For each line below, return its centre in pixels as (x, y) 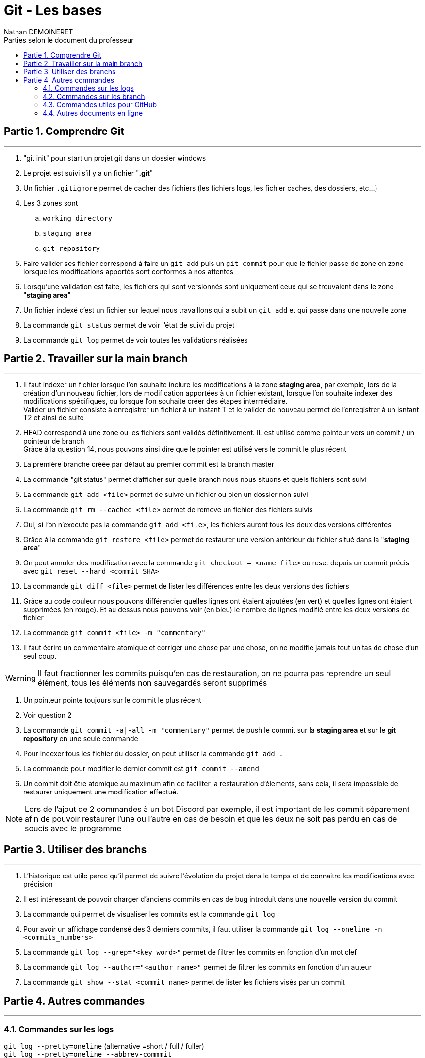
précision (38, 884)
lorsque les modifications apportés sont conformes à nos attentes (129, 271)
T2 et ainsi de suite (54, 418)
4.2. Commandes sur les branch (94, 96)
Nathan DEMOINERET (39, 32)
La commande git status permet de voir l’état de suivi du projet (129, 325)
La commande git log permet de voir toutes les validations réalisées (136, 340)
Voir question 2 (48, 715)
